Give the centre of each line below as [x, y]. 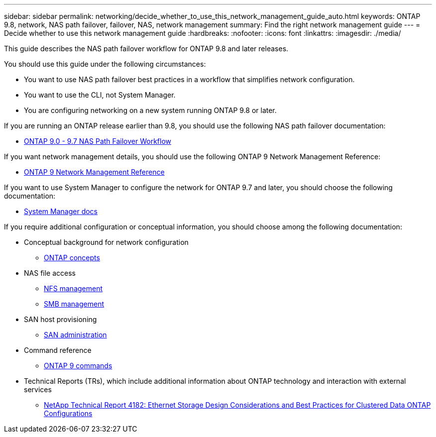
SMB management [74, 304]
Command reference [58, 350]
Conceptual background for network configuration [106, 242]
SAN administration [75, 335]
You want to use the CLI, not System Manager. [100, 95]
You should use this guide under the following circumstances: [105, 64]
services [38, 389]
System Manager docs [61, 211]
